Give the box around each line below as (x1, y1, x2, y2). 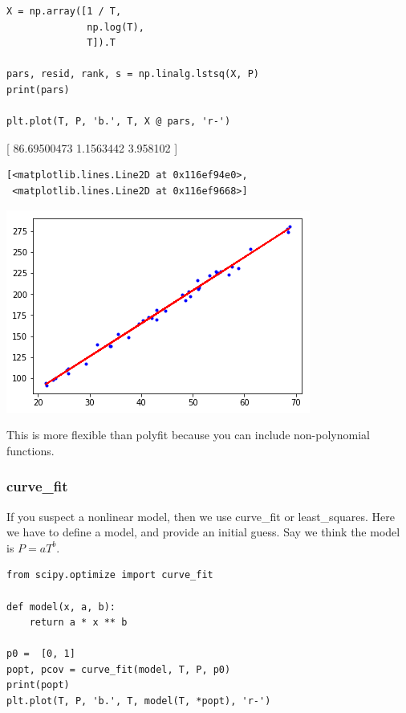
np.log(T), (87, 21, 144, 33)
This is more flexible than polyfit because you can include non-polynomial (6, 426, 370, 443)
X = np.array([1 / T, (6, 6, 122, 17)
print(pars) (6, 84, 70, 96)
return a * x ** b (29, 617, 128, 629)
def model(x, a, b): (6, 601, 116, 613)
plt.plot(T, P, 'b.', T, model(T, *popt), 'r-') (6, 695, 271, 707)
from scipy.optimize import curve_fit (6, 569, 213, 581)
